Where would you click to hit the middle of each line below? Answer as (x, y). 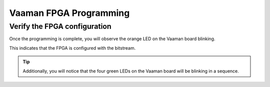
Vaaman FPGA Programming (69, 13)
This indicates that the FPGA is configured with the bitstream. (72, 48)
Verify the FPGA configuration (60, 26)
